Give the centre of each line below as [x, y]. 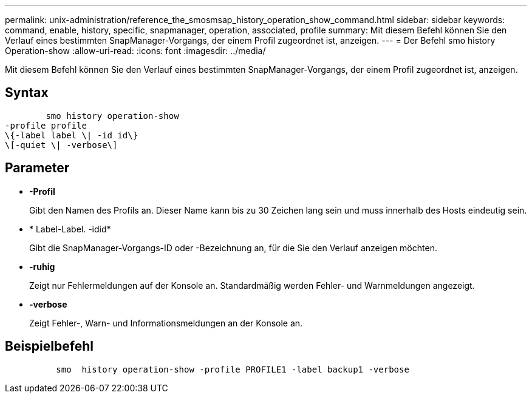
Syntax [27, 93]
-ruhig [42, 266]
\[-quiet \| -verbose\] [61, 145]
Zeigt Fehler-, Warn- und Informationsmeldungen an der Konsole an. [166, 323]
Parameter [37, 168]
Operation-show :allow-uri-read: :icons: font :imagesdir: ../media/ [135, 51]
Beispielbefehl [49, 346]
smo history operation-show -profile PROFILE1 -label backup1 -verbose [233, 369]
